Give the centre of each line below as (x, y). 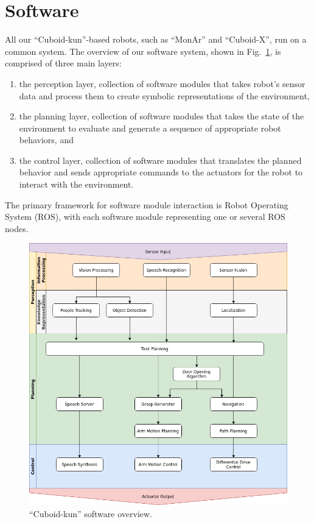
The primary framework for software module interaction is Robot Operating (147, 204)
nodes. (17, 228)
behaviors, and (46, 140)
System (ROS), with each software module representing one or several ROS (145, 217)
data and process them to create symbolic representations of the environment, (164, 95)
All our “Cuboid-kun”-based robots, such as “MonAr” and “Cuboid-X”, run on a (156, 39)
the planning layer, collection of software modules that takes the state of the (162, 116)
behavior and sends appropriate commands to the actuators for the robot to (161, 172)
